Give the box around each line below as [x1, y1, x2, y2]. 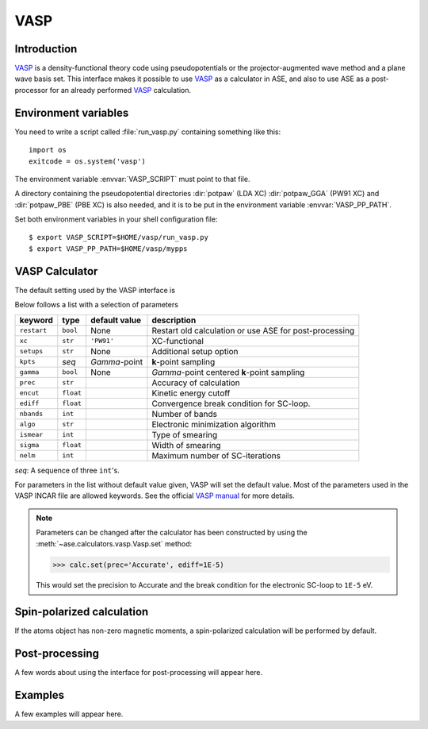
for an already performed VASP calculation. [49, 85, 192, 94]
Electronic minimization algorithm [151, 418, 277, 430]
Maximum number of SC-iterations [151, 449, 281, 461]
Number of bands [151, 408, 218, 419]
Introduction [14, 42, 78, 56]
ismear [19, 430, 44, 439]
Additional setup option [151, 345, 239, 357]
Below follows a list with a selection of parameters [14, 300, 178, 310]
